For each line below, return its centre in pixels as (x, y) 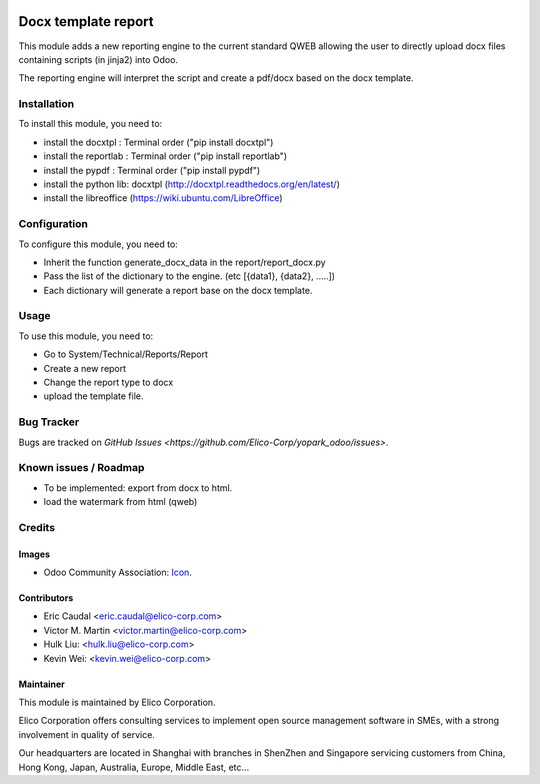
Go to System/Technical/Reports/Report (126, 354)
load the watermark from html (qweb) (120, 502)
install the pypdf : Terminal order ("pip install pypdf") (152, 170)
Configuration (53, 224)
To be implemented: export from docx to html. (138, 487)
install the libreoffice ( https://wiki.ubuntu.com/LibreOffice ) (163, 198)
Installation (46, 104)
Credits (36, 527)
